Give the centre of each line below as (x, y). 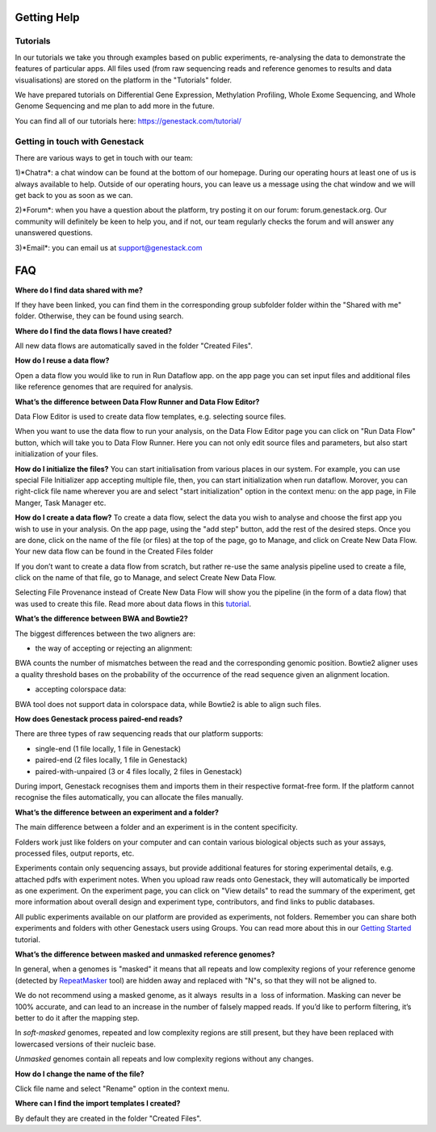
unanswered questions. (54, 233)
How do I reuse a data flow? (62, 360)
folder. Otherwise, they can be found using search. (99, 316)
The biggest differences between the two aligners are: (105, 633)
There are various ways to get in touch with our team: (104, 158)
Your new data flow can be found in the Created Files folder (114, 551)
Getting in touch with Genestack (80, 141)
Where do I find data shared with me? (79, 290)
